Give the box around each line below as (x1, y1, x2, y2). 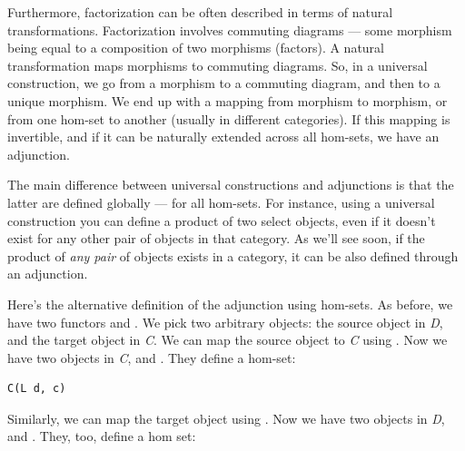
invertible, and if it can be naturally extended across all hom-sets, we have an (7, 127, 440, 146)
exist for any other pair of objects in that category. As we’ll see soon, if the (7, 229, 425, 248)
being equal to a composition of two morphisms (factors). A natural (7, 38, 384, 57)
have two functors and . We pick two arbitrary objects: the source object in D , (7, 312, 443, 331)
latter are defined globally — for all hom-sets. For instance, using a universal (7, 192, 435, 211)
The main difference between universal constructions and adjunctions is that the (7, 175, 454, 194)
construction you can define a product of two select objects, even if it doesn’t (7, 211, 436, 230)
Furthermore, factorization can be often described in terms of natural (7, 3, 393, 21)
